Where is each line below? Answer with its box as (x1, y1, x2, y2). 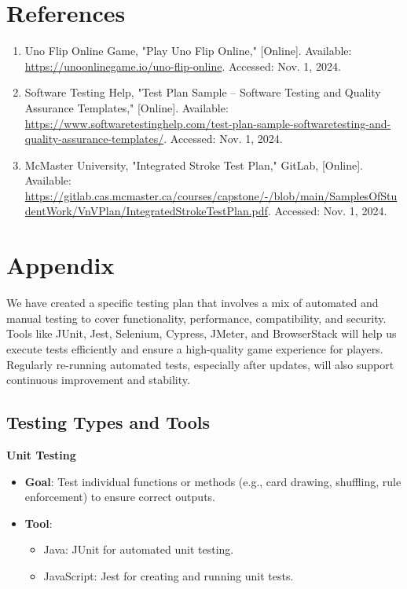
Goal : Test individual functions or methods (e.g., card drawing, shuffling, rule (24, 473, 401, 489)
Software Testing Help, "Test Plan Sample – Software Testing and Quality (24, 84, 381, 101)
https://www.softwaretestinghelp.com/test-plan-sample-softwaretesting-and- (24, 115, 391, 131)
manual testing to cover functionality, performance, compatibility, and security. (6, 309, 387, 326)
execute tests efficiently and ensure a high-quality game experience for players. (6, 340, 383, 357)
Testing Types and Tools (6, 410, 211, 434)
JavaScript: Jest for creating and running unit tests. (43, 567, 294, 584)
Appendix (6, 249, 115, 281)
